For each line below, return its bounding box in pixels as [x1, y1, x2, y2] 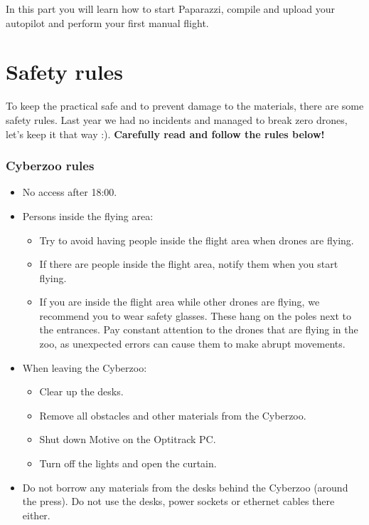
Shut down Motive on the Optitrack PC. [39, 432, 216, 447]
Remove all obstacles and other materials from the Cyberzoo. [39, 407, 306, 422]
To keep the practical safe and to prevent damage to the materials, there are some [6, 98, 364, 113]
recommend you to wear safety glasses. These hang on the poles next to [39, 308, 351, 323]
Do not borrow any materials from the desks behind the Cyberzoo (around [22, 479, 348, 494]
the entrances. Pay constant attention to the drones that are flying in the [39, 322, 358, 337]
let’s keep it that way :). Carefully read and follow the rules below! [6, 126, 325, 141]
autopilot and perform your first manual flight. [6, 15, 209, 30]
